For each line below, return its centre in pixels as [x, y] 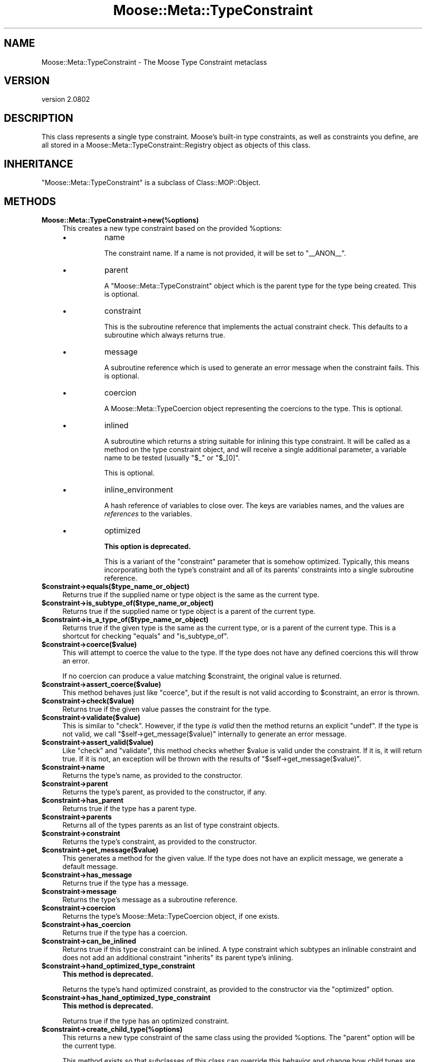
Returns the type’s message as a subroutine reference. [150, 899]
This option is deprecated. [148, 546]
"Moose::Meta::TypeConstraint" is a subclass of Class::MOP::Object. [151, 183]
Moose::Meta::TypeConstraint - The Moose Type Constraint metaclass [154, 62]
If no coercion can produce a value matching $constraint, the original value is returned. [202, 676]
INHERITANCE [39, 164]
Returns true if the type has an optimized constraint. [146, 1021]
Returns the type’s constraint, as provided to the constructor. [160, 841]
